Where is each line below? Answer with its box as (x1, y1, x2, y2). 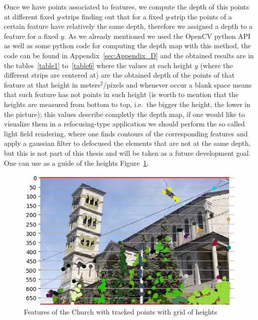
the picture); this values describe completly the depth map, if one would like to (4, 108, 245, 119)
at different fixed (4, 11, 55, 21)
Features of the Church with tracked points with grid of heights (24, 306, 217, 317)
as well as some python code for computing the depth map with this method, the (4, 40, 251, 51)
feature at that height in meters (4, 79, 100, 90)
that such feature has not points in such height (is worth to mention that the (4, 89, 239, 100)
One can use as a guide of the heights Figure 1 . (4, 157, 149, 168)
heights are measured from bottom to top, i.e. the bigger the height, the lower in (4, 99, 251, 109)
